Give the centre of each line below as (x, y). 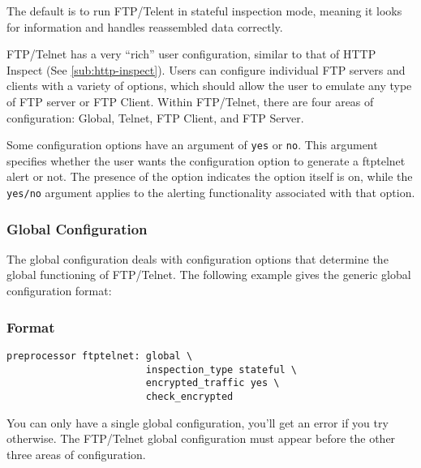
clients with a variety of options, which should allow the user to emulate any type (209, 86)
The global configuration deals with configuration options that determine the (198, 258)
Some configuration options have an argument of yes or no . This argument (192, 145)
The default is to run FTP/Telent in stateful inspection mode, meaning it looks (204, 11)
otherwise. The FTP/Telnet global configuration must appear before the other (201, 438)
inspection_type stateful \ (221, 369)
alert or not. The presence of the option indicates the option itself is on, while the (210, 176)
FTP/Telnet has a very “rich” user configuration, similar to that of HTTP (191, 54)
